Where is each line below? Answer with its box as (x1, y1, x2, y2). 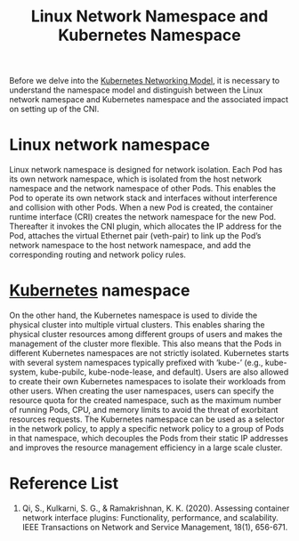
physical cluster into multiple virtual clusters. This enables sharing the (9, 319, 265, 330)
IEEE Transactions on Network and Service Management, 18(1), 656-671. (21, 522, 288, 532)
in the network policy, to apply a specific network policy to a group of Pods (9, 424, 285, 434)
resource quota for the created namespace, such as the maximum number (9, 395, 282, 406)
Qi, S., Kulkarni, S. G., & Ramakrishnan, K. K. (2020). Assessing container (21, 503, 290, 513)
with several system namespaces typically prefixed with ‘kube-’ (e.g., (9, 358, 264, 368)
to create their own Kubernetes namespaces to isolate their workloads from (9, 376, 287, 387)
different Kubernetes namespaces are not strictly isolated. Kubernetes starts (9, 348, 289, 359)
